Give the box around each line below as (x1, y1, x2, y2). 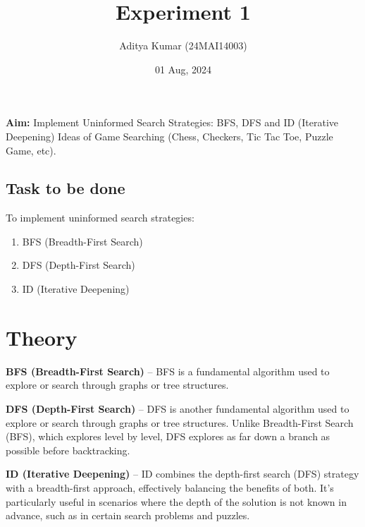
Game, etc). (6, 143, 56, 157)
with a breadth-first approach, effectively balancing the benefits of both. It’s (6, 480, 334, 495)
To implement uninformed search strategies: (6, 210, 194, 225)
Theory (6, 322, 78, 351)
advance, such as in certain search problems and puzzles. (6, 508, 250, 523)
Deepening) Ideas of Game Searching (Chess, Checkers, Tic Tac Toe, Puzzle (6, 128, 333, 143)
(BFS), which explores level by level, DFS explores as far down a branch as (6, 429, 330, 444)
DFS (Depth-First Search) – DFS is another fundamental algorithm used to (6, 401, 349, 416)
